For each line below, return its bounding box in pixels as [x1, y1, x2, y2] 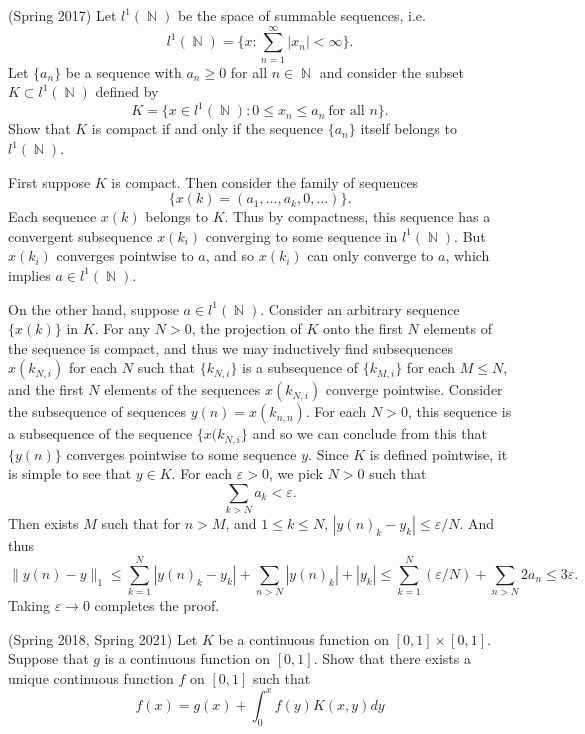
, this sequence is [407, 401, 512, 422]
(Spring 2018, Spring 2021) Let [8, 628, 198, 649]
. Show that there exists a [313, 648, 471, 669]
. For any [94, 318, 151, 339]
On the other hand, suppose [8, 298, 179, 319]
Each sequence [8, 206, 97, 227]
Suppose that [8, 648, 89, 669]
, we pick [268, 463, 324, 484]
